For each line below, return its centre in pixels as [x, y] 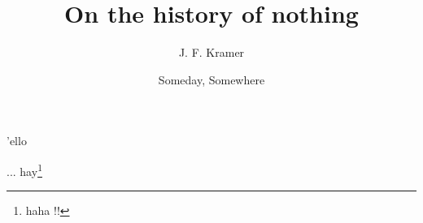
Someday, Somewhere [211, 79]
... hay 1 [24, 169]
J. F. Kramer [211, 52]
